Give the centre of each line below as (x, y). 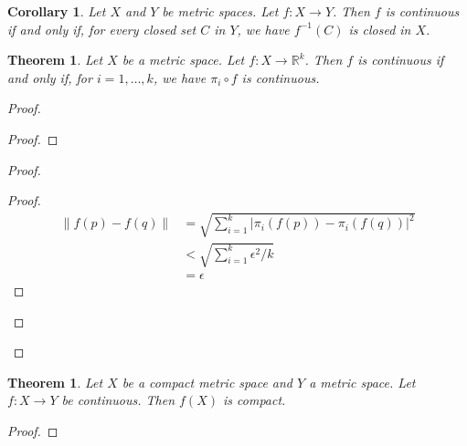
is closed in (380, 29)
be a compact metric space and (207, 382)
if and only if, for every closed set (102, 29)
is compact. (255, 400)
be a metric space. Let (183, 60)
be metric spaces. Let (220, 11)
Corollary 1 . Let (57, 11)
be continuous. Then (118, 400)
